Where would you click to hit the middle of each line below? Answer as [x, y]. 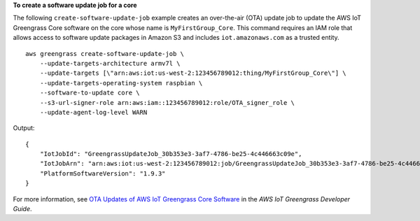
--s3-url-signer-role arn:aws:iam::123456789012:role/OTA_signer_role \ [167, 102]
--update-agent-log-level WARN [93, 112]
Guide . [22, 209]
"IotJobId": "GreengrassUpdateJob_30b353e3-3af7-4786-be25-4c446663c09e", [171, 154]
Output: [24, 128]
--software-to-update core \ [90, 93]
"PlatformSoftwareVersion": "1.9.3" [103, 173]
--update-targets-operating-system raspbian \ [121, 83]
